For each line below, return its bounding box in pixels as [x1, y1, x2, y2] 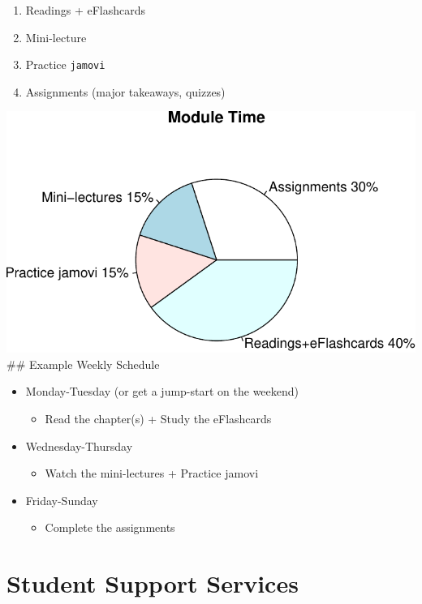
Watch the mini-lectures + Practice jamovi [45, 465, 259, 482]
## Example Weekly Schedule [6, 355, 160, 372]
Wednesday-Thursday [25, 437, 133, 454]
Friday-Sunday [25, 491, 98, 508]
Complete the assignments [45, 519, 175, 536]
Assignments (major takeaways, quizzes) [25, 83, 226, 100]
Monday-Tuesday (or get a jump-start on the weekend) [25, 383, 299, 400]
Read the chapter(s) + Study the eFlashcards [45, 410, 272, 427]
